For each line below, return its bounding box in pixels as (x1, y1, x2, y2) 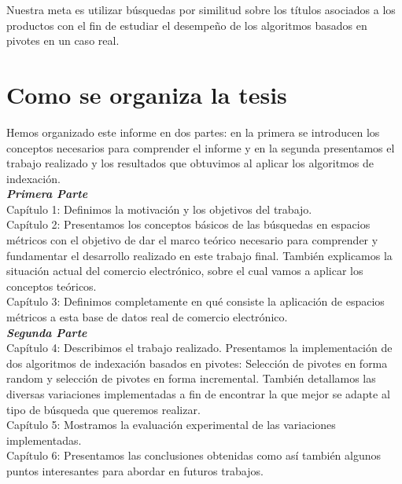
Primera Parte (6, 185, 88, 202)
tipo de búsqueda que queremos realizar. (6, 401, 201, 417)
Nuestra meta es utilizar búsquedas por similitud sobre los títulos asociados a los (6, 2, 396, 17)
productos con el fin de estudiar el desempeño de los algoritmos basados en (6, 16, 367, 33)
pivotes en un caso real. (6, 32, 120, 49)
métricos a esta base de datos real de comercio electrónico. (6, 309, 288, 325)
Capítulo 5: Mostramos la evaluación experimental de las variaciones (6, 416, 336, 433)
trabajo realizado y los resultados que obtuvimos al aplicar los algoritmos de (6, 155, 374, 171)
